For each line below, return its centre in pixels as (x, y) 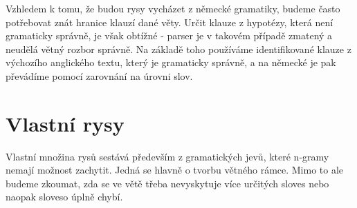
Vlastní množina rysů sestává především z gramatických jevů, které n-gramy (167, 156)
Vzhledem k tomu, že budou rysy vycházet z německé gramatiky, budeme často (173, 8)
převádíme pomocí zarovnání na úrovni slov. (99, 75)
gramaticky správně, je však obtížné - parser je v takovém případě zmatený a (169, 35)
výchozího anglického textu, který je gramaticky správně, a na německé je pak (171, 62)
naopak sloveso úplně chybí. (64, 197)
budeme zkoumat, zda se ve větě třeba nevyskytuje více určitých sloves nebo (167, 183)
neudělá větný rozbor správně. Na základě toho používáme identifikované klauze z (178, 49)
